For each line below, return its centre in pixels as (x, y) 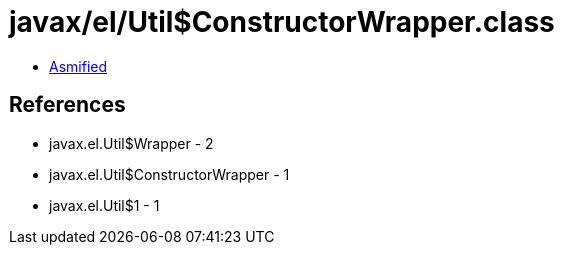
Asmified (78, 66)
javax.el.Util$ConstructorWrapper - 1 (169, 174)
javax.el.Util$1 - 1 (104, 205)
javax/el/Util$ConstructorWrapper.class (282, 22)
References (67, 105)
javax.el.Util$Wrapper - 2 (131, 143)
